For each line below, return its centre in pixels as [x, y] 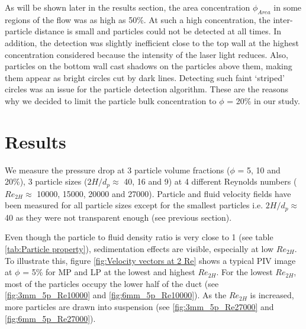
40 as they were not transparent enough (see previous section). [118, 217]
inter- [283, 19]
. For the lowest [244, 272]
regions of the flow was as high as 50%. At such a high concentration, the [138, 19]
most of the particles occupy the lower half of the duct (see [112, 283]
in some [288, 7]
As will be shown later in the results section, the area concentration [128, 7]
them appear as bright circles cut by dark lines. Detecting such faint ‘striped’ [145, 77]
